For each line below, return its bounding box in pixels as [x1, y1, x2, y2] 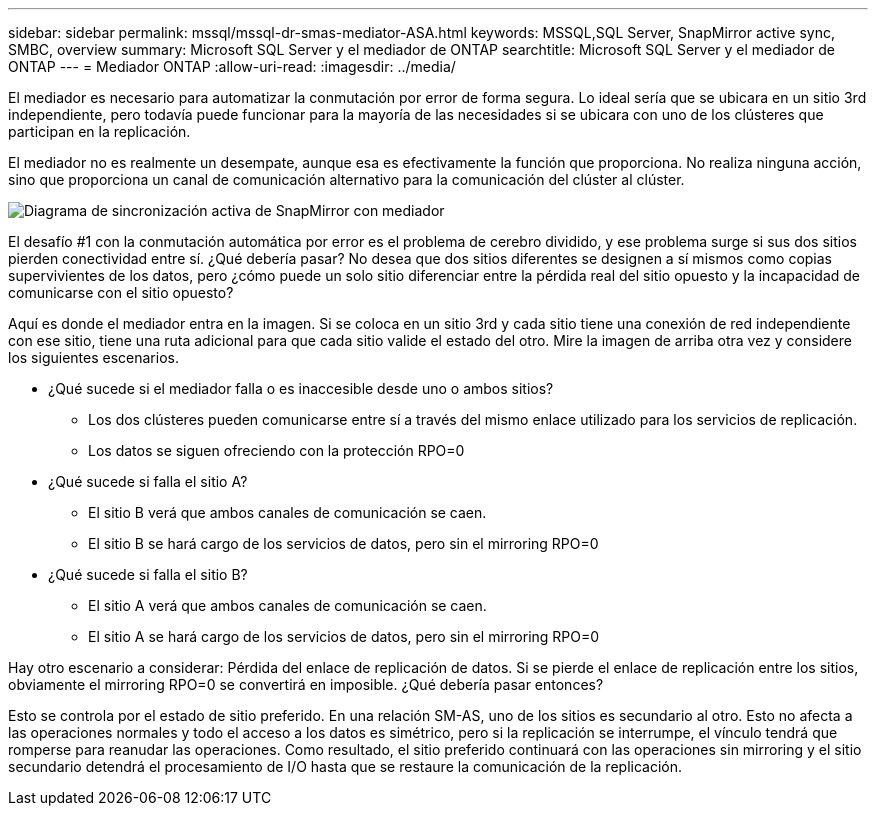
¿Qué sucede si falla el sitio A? [48, 473, 248, 490]
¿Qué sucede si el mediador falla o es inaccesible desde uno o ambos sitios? [48, 380, 554, 397]
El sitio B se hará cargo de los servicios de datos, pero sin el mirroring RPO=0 [88, 535, 599, 552]
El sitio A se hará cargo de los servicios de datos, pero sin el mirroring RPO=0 [88, 628, 600, 645]
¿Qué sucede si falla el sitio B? [48, 566, 248, 583]
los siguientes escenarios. [8, 349, 179, 366]
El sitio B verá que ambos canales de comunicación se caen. [88, 504, 487, 521]
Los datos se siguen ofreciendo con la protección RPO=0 [88, 442, 465, 459]
